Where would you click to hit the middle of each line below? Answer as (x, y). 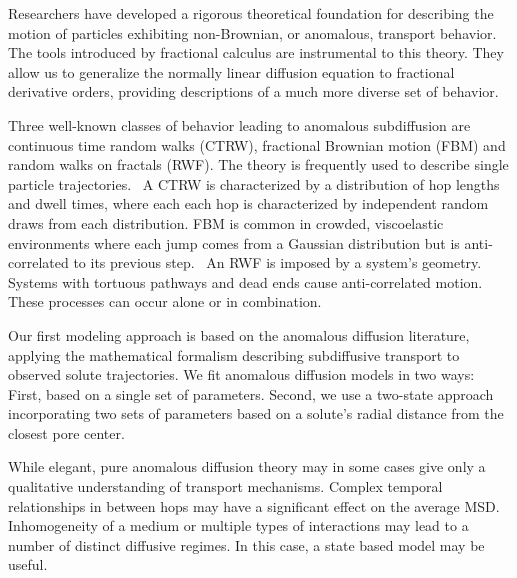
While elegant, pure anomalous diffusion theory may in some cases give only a (247, 466)
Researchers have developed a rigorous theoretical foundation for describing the (251, 13)
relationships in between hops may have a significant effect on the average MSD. (254, 505)
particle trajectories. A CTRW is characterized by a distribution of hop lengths (254, 183)
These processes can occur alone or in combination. (165, 301)
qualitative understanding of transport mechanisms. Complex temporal (225, 486)
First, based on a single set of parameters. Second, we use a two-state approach (251, 393)
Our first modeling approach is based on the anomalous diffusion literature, (239, 334)
